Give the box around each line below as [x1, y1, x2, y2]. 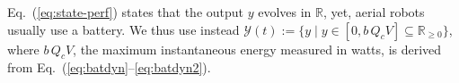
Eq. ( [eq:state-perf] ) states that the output [7, 3, 244, 21]
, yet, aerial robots [323, 3, 425, 21]
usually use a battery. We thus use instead [7, 20, 240, 38]
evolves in [258, 3, 312, 21]
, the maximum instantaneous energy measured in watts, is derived [73, 39, 442, 58]
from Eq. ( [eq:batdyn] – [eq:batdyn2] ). [7, 58, 211, 77]
